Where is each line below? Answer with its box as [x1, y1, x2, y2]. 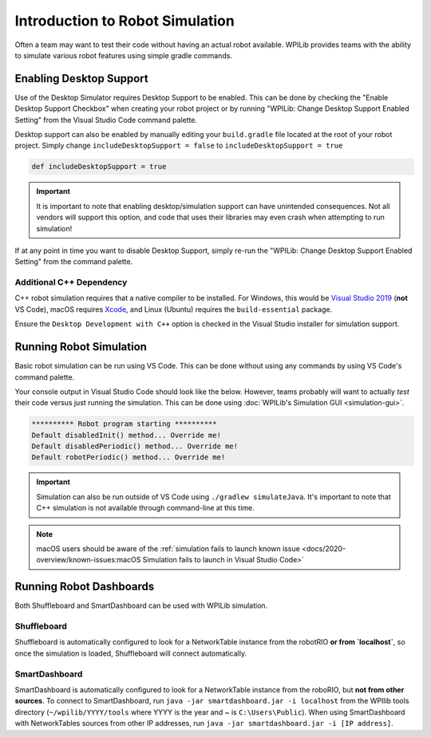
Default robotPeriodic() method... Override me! [31, 453, 226, 462]
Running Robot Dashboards [14, 580, 155, 593]
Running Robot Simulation [14, 340, 148, 354]
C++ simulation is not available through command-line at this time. [36, 503, 255, 513]
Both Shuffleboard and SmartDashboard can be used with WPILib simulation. [14, 601, 268, 610]
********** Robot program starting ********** [31, 420, 217, 428]
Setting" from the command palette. [14, 257, 133, 266]
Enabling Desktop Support [14, 72, 148, 85]
